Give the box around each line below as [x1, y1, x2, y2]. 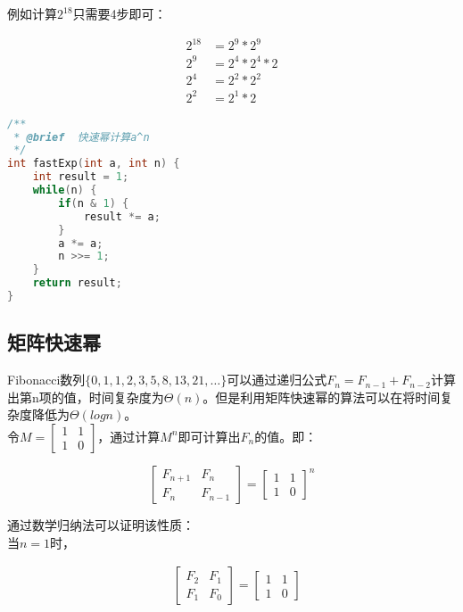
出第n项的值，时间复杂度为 [7, 387, 164, 406]
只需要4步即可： [72, 4, 167, 22]
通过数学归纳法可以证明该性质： [7, 515, 194, 533]
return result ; [32, 277, 122, 290]
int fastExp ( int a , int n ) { [7, 157, 180, 170]
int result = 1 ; [32, 170, 129, 184]
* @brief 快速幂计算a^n [13, 130, 150, 144]
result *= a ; [83, 210, 161, 223]
